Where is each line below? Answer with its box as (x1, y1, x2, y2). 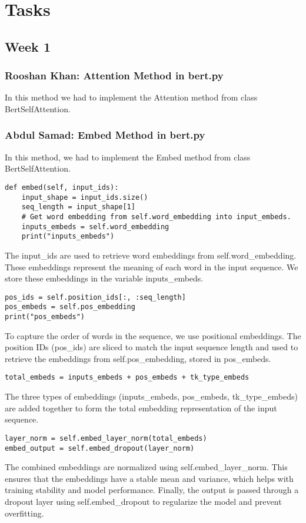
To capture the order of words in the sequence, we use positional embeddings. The (5, 329, 301, 341)
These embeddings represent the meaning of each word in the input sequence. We (5, 260, 298, 273)
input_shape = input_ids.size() (21, 193, 148, 202)
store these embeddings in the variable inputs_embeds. (5, 272, 204, 284)
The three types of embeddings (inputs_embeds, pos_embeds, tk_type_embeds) (5, 390, 298, 403)
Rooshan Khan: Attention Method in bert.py (5, 68, 224, 83)
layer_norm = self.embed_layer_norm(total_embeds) (5, 434, 207, 442)
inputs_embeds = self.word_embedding (21, 222, 169, 231)
